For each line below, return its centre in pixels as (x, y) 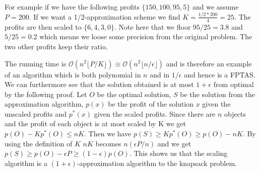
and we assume (215, 7)
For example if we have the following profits (72, 7)
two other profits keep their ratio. (56, 46)
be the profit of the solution (151, 104)
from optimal (234, 84)
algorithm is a (26, 163)
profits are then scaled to (43, 26)
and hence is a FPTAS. (220, 74)
